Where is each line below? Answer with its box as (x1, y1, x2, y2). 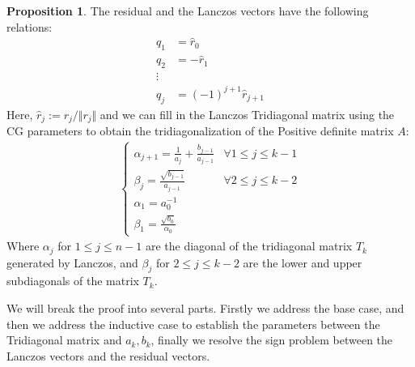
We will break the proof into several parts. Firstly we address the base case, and (6, 299, 404, 316)
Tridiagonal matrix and (6, 331, 122, 348)
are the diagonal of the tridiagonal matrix (145, 237, 353, 254)
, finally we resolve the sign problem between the (150, 331, 393, 348)
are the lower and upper (243, 254, 362, 271)
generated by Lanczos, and (6, 254, 138, 271)
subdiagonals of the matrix (6, 272, 139, 289)
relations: (6, 18, 53, 35)
